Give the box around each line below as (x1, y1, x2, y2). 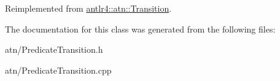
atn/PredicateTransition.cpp (5, 63, 112, 76)
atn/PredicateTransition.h (5, 43, 103, 56)
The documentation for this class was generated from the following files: (5, 22, 276, 35)
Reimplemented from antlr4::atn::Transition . (5, 2, 172, 14)
